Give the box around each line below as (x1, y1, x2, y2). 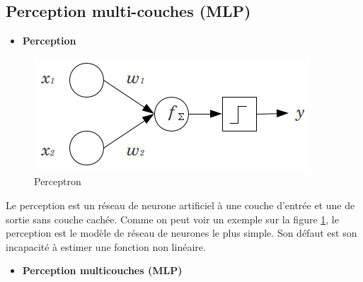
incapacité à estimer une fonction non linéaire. (6, 239, 206, 254)
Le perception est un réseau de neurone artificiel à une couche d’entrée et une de (6, 197, 355, 212)
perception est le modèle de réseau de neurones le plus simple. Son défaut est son (6, 225, 357, 240)
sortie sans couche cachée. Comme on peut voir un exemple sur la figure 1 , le (6, 211, 339, 226)
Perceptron (34, 174, 81, 189)
